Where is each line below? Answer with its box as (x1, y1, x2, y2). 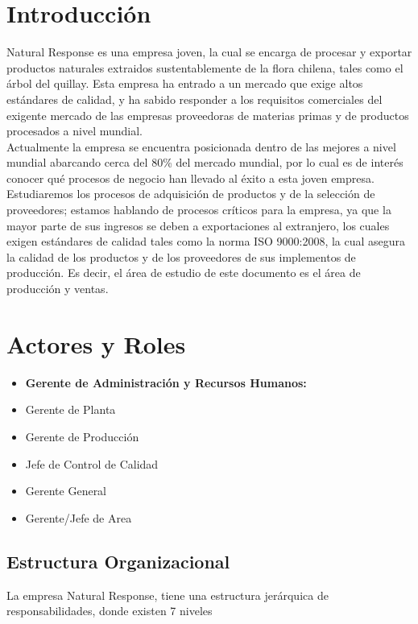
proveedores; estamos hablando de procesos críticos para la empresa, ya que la (6, 201, 391, 218)
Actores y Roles (6, 327, 186, 360)
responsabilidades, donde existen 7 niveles (6, 602, 213, 619)
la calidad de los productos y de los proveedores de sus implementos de (6, 248, 356, 265)
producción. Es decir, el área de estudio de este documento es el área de (6, 264, 361, 281)
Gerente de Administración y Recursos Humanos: (25, 374, 307, 391)
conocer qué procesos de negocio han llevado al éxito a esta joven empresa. (6, 169, 375, 186)
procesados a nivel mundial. (6, 122, 143, 139)
